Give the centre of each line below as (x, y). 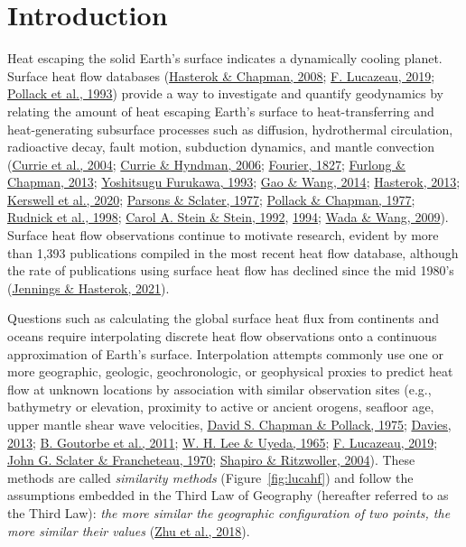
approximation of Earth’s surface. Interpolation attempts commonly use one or (225, 353)
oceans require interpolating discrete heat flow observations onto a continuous (222, 336)
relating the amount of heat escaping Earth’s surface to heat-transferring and (221, 111)
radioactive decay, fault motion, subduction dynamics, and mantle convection (221, 147)
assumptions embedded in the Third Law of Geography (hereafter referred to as (228, 495)
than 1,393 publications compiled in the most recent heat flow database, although (233, 252)
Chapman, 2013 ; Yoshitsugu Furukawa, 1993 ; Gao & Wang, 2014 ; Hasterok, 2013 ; (234, 182)
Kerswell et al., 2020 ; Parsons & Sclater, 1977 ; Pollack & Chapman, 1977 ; (211, 199)
